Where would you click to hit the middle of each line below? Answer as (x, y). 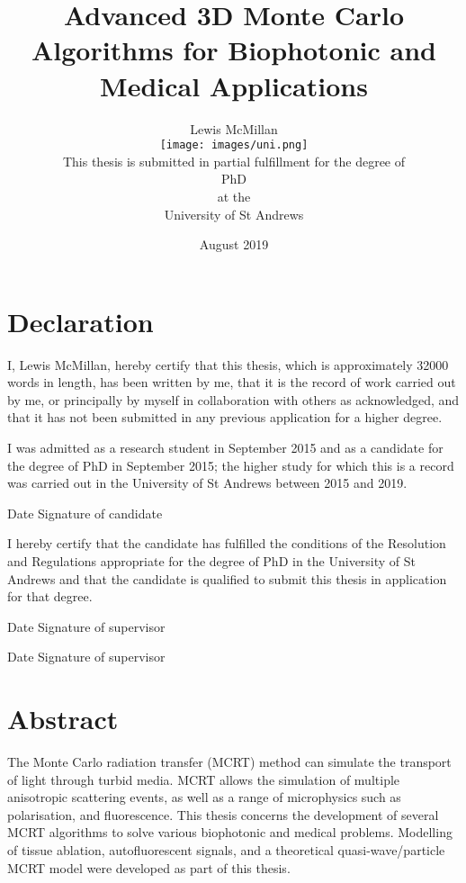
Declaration (81, 321)
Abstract (63, 719)
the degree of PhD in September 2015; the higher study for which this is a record (231, 465)
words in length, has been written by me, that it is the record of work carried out (232, 382)
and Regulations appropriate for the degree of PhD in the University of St (212, 561)
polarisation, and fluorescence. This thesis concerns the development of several (223, 814)
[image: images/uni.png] (234, 145)
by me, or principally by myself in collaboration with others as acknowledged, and (233, 399)
